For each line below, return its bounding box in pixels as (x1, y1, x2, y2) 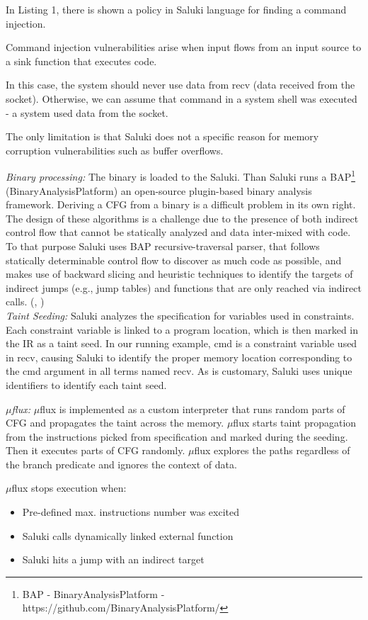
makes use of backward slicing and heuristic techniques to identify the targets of (6, 266, 353, 281)
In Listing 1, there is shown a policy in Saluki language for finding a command (6, 2, 347, 16)
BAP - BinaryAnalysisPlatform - (22, 586, 165, 601)
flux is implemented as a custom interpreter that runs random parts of (40, 401, 345, 416)
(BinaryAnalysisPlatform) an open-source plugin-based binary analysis (6, 183, 312, 198)
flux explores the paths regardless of (194, 443, 350, 458)
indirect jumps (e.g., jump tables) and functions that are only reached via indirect (6, 280, 362, 295)
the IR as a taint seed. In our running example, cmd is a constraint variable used (6, 336, 357, 351)
